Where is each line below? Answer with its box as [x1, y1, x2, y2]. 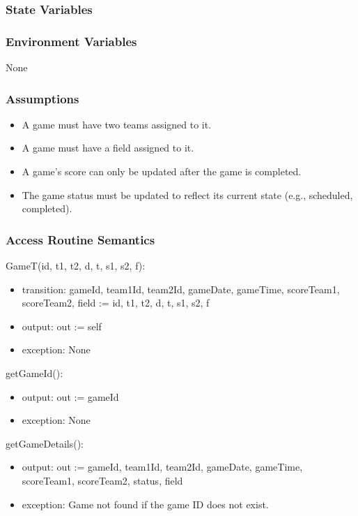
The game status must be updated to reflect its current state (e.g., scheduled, [22, 187, 353, 202]
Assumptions [6, 89, 79, 107]
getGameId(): [6, 366, 63, 381]
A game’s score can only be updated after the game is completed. [22, 164, 302, 179]
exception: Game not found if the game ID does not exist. [22, 496, 269, 511]
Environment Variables [6, 32, 137, 50]
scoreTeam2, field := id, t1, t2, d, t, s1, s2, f [22, 295, 210, 310]
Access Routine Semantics [6, 230, 155, 248]
